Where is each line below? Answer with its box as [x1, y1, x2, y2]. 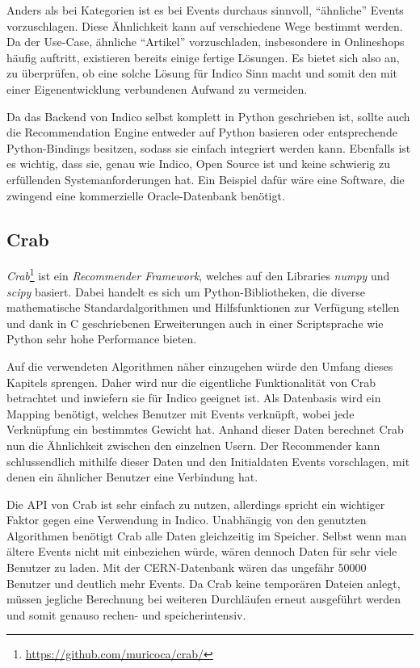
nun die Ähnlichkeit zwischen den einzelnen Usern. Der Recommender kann [6, 436, 380, 453]
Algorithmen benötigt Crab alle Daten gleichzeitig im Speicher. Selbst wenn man [6, 527, 407, 544]
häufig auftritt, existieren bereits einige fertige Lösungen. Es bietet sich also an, [6, 48, 400, 65]
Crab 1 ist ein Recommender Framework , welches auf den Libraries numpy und [6, 265, 390, 284]
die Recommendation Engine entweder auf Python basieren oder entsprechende [6, 124, 397, 141]
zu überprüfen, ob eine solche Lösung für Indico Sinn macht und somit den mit [6, 65, 397, 82]
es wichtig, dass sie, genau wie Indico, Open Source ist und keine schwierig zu [6, 155, 390, 172]
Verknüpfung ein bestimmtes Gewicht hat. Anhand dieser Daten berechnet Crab [6, 421, 404, 438]
